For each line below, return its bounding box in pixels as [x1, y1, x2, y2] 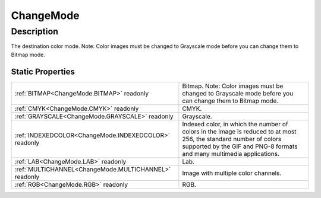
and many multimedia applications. [182, 149, 279, 158]
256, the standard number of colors [182, 135, 282, 143]
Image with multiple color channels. [182, 169, 282, 177]
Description [11, 26, 59, 37]
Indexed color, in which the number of [182, 120, 288, 128]
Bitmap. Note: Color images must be [182, 82, 284, 90]
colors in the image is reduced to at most [182, 127, 297, 136]
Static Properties [11, 66, 75, 76]
